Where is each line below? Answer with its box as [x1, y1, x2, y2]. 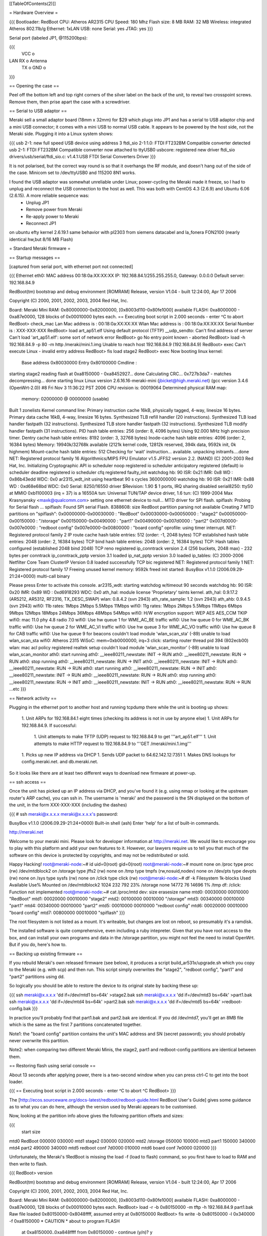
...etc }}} [9, 686, 27, 692]
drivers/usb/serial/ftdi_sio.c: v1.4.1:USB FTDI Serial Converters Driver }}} [9, 154, 156, 160]
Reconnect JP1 [26, 220, 56, 226]
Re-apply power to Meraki [26, 213, 79, 220]
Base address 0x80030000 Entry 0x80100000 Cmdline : [21, 359, 137, 365]
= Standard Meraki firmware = [9, 245, 71, 252]
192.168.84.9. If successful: [21, 722, 77, 728]
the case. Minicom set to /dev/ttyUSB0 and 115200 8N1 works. [9, 170, 136, 176]
